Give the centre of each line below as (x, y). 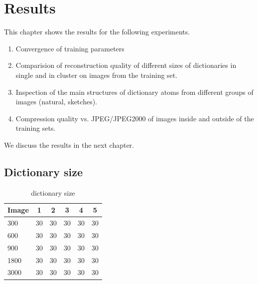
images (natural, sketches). (56, 102)
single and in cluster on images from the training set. (97, 75)
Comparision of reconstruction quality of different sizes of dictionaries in (126, 65)
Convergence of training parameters (70, 48)
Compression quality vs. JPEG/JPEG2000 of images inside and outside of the (135, 118)
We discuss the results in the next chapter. (69, 144)
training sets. (36, 128)
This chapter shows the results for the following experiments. (97, 32)
